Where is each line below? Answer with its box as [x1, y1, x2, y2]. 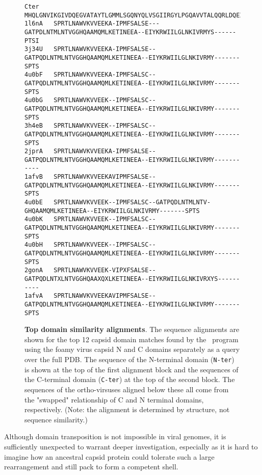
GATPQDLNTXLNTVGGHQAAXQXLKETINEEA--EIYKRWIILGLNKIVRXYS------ [24, 275, 240, 282]
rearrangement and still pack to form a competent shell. [4, 461, 178, 472]
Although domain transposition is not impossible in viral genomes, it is [4, 431, 226, 442]
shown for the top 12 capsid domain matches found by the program [24, 334, 239, 344]
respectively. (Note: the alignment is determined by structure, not [24, 404, 230, 415]
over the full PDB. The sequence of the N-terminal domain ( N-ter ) [24, 354, 234, 365]
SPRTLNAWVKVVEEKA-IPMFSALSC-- [54, 71, 156, 79]
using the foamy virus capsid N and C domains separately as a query [24, 344, 240, 354]
